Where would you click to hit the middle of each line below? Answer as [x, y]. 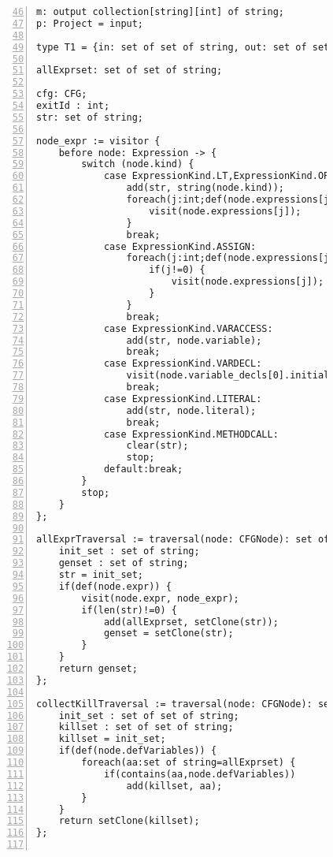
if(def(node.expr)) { [115, 586]
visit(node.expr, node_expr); [160, 598]
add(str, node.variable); [194, 340]
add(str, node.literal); [191, 410]
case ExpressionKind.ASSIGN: [180, 246]
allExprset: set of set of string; [129, 71]
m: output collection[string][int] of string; [160, 12]
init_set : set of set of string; [149, 715]
